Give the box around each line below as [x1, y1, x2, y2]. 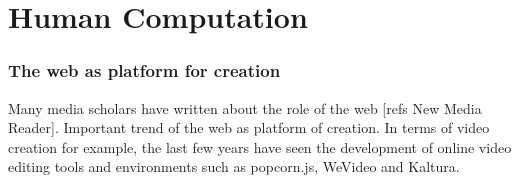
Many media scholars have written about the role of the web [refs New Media [8, 97, 482, 118]
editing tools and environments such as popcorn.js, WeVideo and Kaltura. [8, 156, 460, 177]
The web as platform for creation [8, 58, 281, 83]
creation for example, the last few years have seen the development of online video [8, 136, 512, 157]
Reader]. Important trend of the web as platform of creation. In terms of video [8, 117, 490, 138]
